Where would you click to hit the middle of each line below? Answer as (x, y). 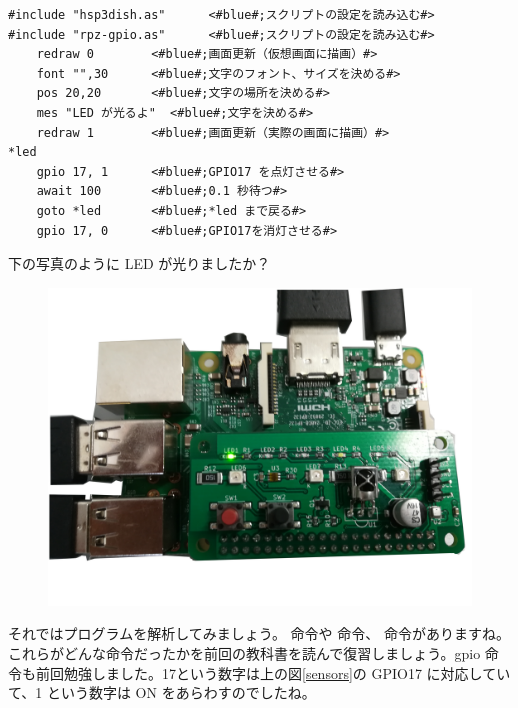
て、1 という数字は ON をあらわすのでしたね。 (162, 692)
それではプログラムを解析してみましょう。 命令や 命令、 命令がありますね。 (259, 633)
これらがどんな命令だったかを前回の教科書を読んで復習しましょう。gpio (244, 652)
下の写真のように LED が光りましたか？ (139, 263)
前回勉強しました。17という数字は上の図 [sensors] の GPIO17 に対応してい (273, 672)
